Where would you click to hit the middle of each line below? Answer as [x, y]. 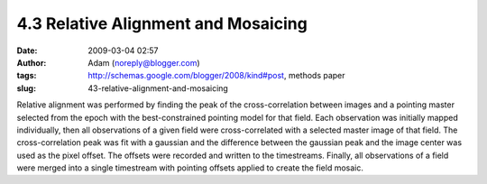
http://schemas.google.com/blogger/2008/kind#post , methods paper [217, 76]
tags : [27, 76]
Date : [27, 51]
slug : [26, 88]
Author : [32, 62]
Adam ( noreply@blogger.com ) [144, 62]
